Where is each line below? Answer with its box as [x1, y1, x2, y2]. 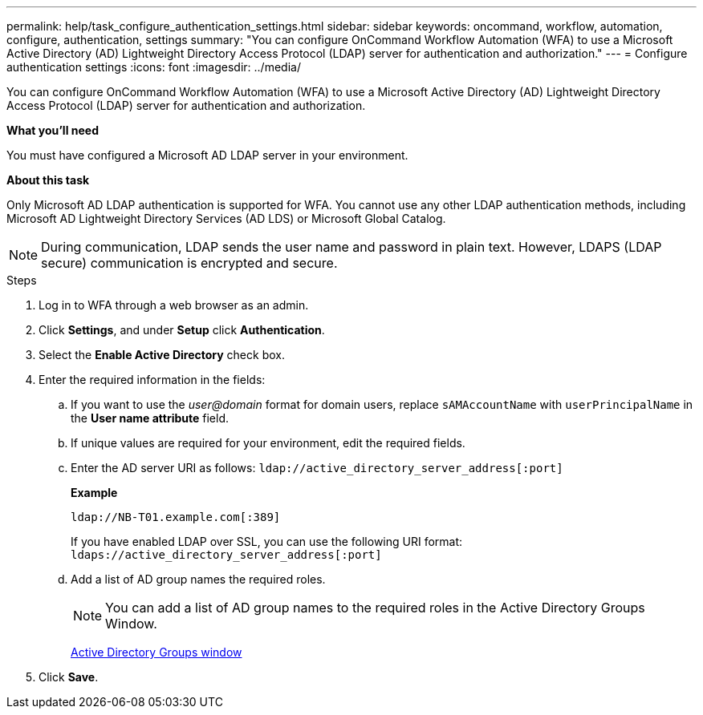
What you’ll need [6, 123, 99, 137]
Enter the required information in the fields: [39, 373, 266, 386]
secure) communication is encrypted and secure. [41, 255, 338, 271]
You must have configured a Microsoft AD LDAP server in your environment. [6, 148, 408, 162]
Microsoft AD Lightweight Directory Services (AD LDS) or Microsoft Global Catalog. [6, 212, 446, 225]
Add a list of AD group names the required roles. [71, 572, 326, 586]
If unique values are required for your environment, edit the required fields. [71, 436, 465, 450]
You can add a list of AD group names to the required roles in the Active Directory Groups [105, 600, 645, 616]
